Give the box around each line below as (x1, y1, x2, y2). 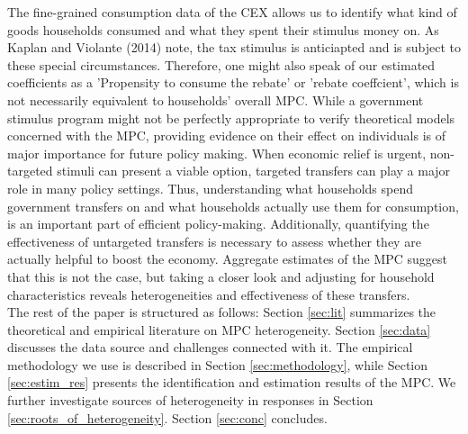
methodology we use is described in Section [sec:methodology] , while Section (7, 355, 428, 374)
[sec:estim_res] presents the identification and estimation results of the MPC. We (7, 373, 456, 392)
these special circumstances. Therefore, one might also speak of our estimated (7, 55, 436, 74)
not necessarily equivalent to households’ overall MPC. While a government (7, 90, 424, 109)
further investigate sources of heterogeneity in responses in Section (7, 391, 373, 410)
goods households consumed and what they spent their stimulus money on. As (7, 20, 439, 39)
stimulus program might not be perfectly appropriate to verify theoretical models (7, 108, 455, 127)
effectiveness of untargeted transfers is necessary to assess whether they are (7, 231, 421, 250)
